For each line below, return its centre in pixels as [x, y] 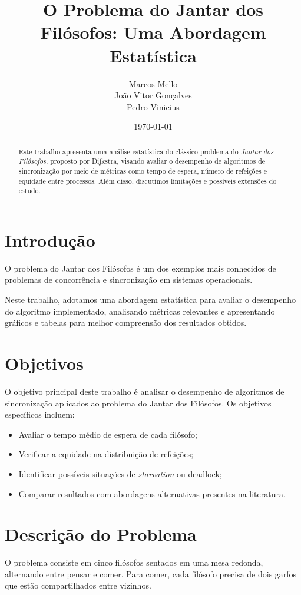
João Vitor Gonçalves [153, 95]
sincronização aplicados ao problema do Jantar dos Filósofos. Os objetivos [138, 403]
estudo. [29, 191]
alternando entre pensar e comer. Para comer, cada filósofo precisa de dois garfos [151, 573]
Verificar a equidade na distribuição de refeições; [106, 454]
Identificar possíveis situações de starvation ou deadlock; [120, 473]
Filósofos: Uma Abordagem [153, 32]
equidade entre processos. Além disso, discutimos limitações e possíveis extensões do [148, 181]
